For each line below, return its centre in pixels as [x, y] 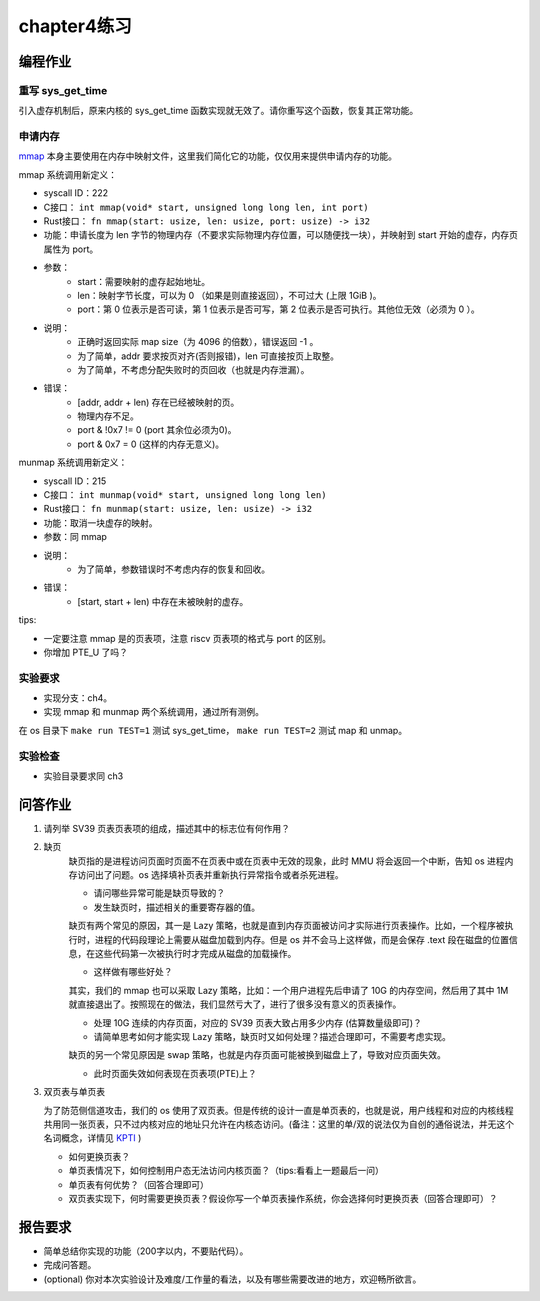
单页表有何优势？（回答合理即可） [138, 1184]
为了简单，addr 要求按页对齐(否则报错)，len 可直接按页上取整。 [208, 356]
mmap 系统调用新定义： [67, 174]
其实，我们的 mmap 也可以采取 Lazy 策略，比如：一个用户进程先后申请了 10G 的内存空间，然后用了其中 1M [288, 990]
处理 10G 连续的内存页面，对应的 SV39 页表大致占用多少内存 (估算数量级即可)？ [257, 1022]
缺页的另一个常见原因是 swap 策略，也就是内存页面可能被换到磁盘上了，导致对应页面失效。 [257, 1055]
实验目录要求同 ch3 [83, 776]
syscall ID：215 [75, 481]
